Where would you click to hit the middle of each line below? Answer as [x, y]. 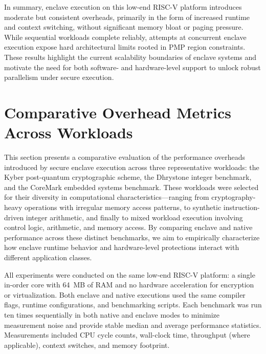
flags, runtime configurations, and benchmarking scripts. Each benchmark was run [133, 305]
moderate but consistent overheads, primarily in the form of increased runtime [127, 17]
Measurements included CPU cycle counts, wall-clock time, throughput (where [127, 335]
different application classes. [48, 257]
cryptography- [234, 197]
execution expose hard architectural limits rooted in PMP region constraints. [125, 47]
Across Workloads [69, 132]
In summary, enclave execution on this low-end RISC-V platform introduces [123, 7]
